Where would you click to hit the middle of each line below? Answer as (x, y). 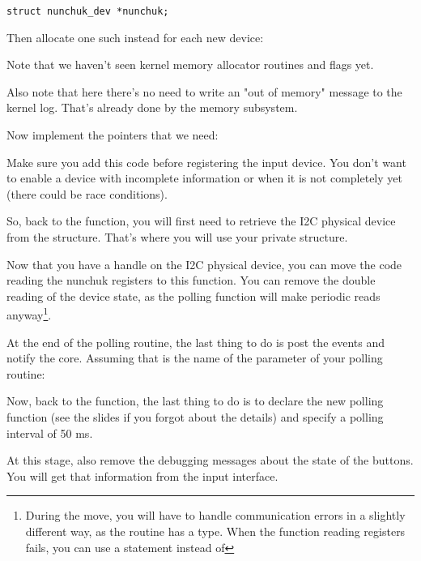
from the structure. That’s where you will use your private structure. (177, 237)
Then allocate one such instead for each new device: (135, 37)
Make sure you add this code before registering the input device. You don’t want (206, 162)
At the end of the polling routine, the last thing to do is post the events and (196, 342)
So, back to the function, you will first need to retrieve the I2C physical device (201, 221)
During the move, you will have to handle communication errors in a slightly (215, 515)
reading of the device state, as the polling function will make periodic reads (193, 295)
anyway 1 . (29, 314)
